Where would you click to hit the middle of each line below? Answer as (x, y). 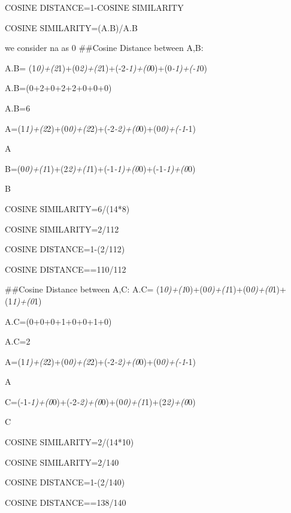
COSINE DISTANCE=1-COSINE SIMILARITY (94, 7)
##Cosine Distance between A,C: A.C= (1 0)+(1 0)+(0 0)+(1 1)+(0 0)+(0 (139, 289)
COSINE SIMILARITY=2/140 (62, 462)
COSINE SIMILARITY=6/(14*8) (67, 208)
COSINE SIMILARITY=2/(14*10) (69, 442)
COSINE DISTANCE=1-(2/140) (65, 482)
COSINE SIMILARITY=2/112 (62, 229)
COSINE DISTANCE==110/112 (66, 269)
